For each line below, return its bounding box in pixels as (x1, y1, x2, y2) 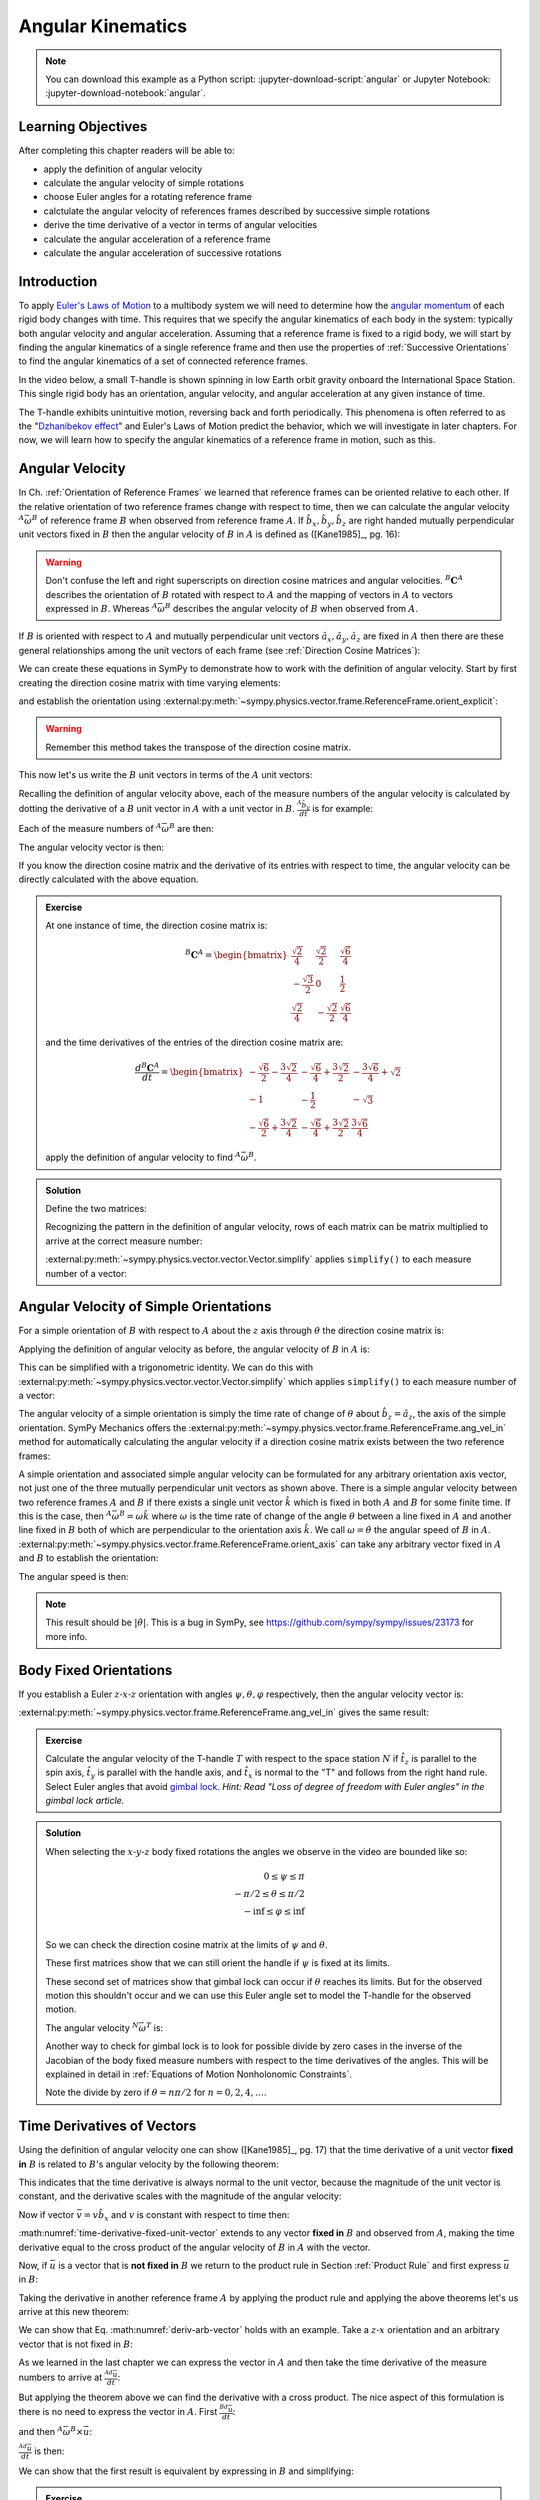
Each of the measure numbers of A (18, 821, 162, 835)
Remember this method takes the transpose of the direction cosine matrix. (45, 741, 352, 753)
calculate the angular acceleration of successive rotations (43, 246, 282, 259)
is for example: (311, 802, 374, 814)
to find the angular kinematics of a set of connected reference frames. (18, 355, 309, 367)
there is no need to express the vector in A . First (18, 2406, 218, 2418)
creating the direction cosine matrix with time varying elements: (18, 676, 281, 689)
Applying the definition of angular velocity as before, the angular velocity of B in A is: (18, 1343, 370, 1355)
